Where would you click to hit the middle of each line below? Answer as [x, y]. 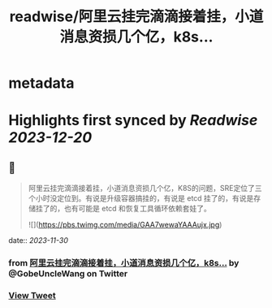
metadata [41, 83]
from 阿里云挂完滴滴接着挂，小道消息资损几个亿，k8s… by [124, 263]
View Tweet [32, 296]
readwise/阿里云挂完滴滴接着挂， [122, 17]
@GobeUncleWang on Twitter [68, 274]
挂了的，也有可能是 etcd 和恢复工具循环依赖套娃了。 [123, 209]
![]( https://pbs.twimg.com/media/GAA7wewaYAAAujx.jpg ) [125, 225]
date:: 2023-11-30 [39, 241]
